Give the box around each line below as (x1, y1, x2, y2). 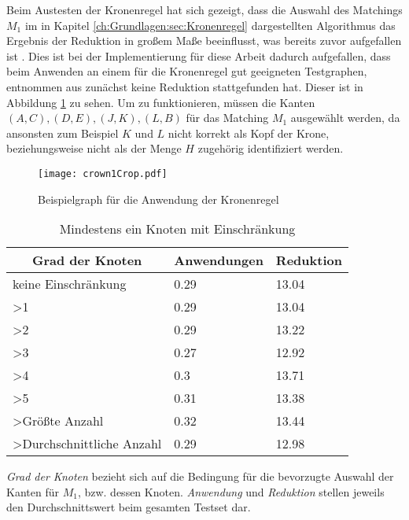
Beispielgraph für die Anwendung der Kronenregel (38, 190, 279, 207)
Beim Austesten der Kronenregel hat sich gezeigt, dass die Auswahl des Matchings (6, 2, 403, 17)
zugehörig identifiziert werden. (197, 140, 344, 157)
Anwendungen (174, 251, 263, 270)
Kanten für (6, 483, 59, 500)
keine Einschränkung (13, 275, 127, 293)
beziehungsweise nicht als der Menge (6, 140, 182, 157)
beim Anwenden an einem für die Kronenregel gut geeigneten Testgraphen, (6, 63, 367, 79)
